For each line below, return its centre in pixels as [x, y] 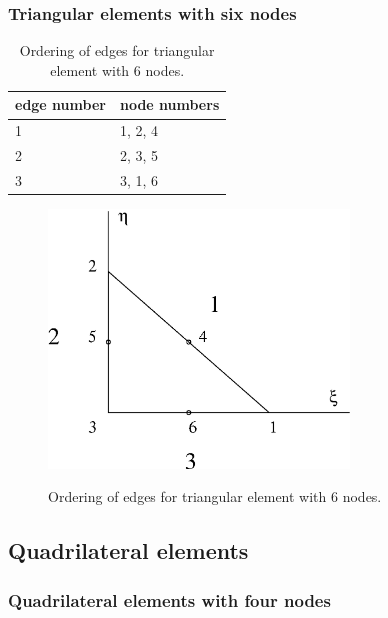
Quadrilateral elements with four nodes [169, 599]
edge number [60, 104]
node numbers [169, 104]
